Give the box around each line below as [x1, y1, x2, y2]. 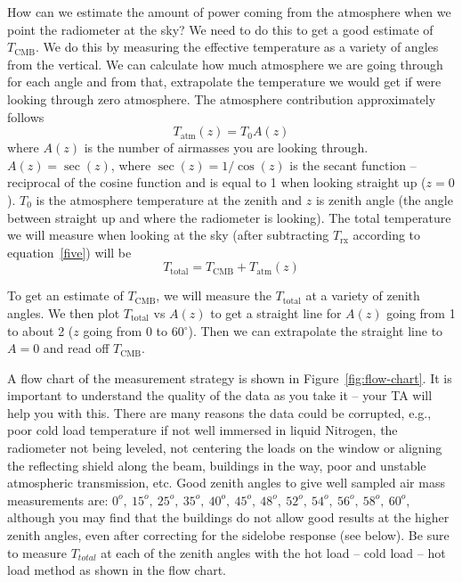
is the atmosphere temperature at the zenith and [36, 190, 303, 209]
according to [353, 225, 421, 244]
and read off [43, 339, 109, 357]
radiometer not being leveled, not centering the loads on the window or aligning [7, 439, 442, 457]
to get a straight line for [210, 303, 342, 322]
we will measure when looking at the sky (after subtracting [7, 225, 329, 244]
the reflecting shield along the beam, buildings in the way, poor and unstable [7, 455, 426, 474]
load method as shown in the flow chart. [7, 561, 226, 579]
